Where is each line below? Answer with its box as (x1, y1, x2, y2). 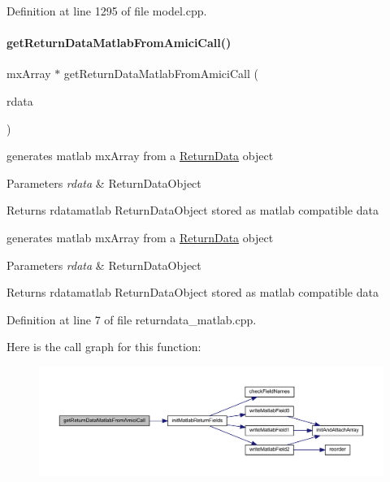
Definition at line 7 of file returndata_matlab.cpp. (6, 310, 257, 328)
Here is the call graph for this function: (6, 338, 201, 355)
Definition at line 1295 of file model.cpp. (6, 2, 207, 19)
